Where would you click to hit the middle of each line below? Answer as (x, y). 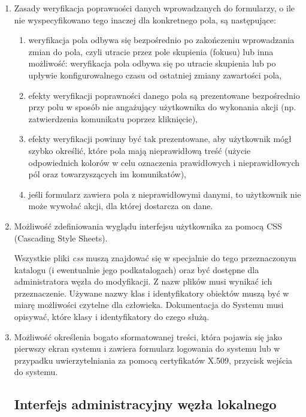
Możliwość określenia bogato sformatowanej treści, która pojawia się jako (148, 336)
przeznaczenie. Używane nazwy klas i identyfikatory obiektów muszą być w (152, 293)
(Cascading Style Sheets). (61, 238)
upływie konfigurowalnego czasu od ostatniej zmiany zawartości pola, (155, 75)
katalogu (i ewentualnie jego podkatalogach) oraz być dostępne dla (137, 269)
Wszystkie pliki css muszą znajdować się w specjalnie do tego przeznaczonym (155, 258)
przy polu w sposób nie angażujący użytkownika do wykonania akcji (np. (162, 107)
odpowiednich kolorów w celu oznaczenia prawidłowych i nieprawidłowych (164, 162)
